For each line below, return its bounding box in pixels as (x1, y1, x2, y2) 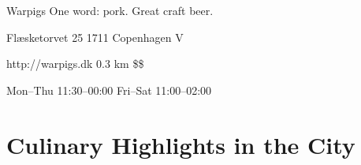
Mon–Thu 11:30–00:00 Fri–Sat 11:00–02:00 (6, 81, 212, 98)
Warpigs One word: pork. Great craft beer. (6, 2, 214, 18)
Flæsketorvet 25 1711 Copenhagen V (6, 28, 184, 45)
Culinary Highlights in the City (6, 128, 355, 160)
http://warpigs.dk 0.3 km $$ (6, 55, 144, 72)
